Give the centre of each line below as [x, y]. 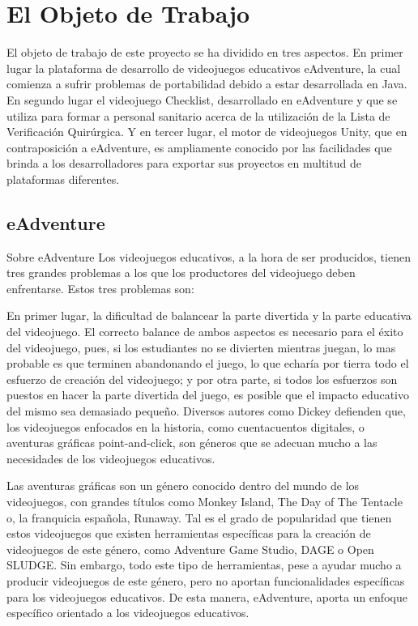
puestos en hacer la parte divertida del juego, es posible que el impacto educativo [208, 395]
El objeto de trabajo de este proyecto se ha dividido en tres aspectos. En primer [205, 52]
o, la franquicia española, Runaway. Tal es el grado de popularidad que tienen [199, 517]
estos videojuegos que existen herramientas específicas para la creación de [189, 533]
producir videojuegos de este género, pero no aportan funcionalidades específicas [206, 580]
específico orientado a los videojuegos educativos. [128, 613]
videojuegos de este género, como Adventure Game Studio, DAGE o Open [190, 549]
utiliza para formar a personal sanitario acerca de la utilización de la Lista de [198, 115]
